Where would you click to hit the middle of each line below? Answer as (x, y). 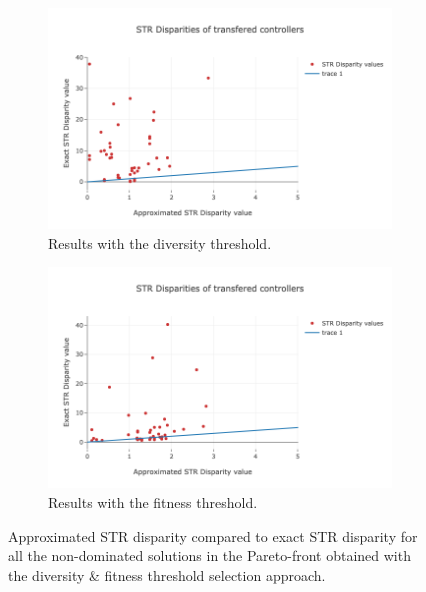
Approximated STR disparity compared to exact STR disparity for (213, 535)
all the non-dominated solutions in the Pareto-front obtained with (209, 555)
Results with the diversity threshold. (160, 242)
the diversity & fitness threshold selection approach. (167, 574)
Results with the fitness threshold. (153, 502)
